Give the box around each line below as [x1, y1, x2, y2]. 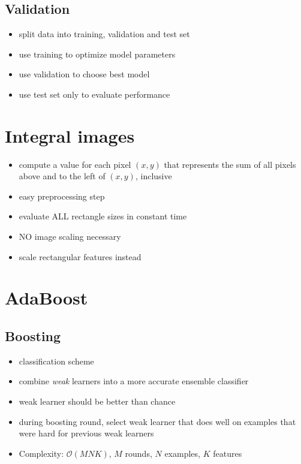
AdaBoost [5, 285, 88, 310]
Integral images [5, 123, 135, 147]
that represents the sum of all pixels [164, 158, 296, 170]
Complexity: [19, 447, 64, 459]
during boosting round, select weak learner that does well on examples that [19, 415, 296, 427]
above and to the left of [19, 170, 106, 182]
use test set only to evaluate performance [19, 88, 170, 100]
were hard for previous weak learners [19, 427, 154, 439]
